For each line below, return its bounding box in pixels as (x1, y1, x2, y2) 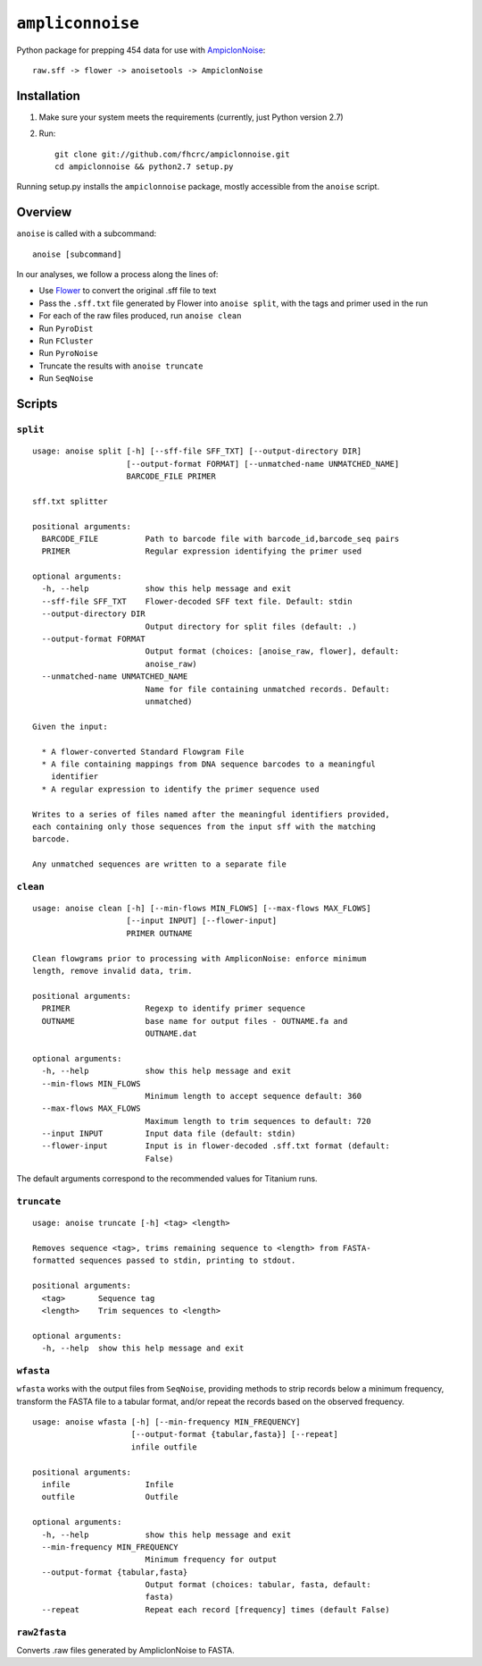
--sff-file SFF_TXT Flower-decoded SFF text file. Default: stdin (41, 596, 353, 606)
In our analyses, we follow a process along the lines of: (16, 269, 219, 280)
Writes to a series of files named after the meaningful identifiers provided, (32, 809, 390, 819)
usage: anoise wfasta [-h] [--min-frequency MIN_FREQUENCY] (32, 1417, 301, 1427)
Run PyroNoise (38, 348, 98, 359)
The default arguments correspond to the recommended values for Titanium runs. (16, 1173, 318, 1184)
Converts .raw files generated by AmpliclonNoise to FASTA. (16, 1645, 236, 1656)
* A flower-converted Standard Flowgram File (41, 747, 245, 757)
